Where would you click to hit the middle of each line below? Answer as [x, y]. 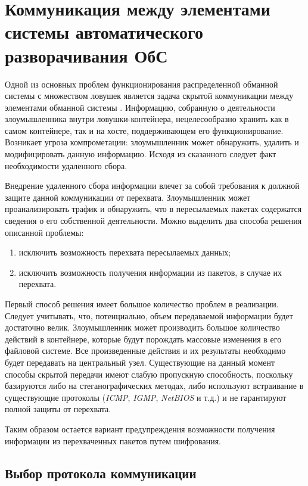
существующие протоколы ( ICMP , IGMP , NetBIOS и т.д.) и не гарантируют [146, 397]
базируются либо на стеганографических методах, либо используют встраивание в [154, 386]
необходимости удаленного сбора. [66, 165]
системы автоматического [104, 32]
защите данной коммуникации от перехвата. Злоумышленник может [128, 197]
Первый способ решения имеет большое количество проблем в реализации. [142, 304]
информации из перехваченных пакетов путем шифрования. [113, 440]
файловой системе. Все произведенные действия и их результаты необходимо [145, 351]
